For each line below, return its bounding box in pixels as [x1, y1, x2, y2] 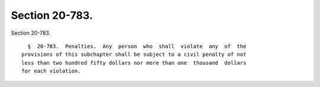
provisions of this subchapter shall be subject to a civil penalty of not [21, 51, 247, 58]
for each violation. [21, 68, 81, 75]
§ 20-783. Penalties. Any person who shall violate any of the [27, 43, 247, 49]
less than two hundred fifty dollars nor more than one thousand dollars [21, 59, 247, 66]
